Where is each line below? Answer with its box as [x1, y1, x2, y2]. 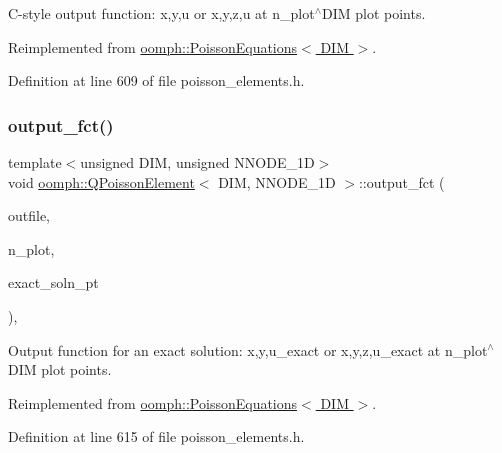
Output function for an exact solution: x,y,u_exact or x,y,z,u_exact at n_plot [8, 339, 488, 360]
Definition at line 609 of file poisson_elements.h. [8, 70, 305, 91]
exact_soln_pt [8, 272, 99, 293]
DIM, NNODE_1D [218, 171, 336, 192]
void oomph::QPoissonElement [8, 171, 195, 192]
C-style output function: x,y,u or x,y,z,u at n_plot [8, 3, 315, 23]
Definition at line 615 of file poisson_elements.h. [8, 426, 305, 447]
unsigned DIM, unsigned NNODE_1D [80, 152, 315, 172]
